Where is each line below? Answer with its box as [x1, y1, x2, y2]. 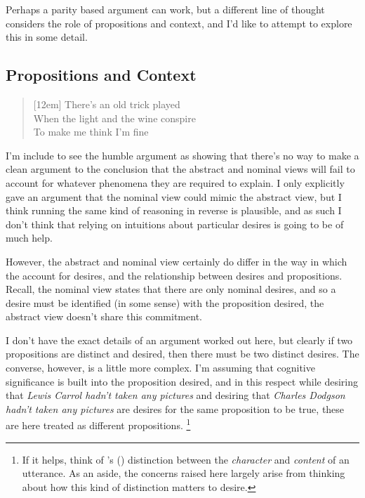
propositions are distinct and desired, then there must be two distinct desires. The [6, 346, 359, 361]
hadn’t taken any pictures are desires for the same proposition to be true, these [6, 401, 345, 416]
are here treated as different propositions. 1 [6, 416, 191, 433]
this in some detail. [6, 30, 88, 44]
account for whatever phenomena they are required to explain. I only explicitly [6, 175, 345, 190]
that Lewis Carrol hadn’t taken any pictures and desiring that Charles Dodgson [6, 388, 345, 402]
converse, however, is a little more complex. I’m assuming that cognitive [6, 360, 315, 375]
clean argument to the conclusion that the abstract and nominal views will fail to [6, 162, 355, 176]
